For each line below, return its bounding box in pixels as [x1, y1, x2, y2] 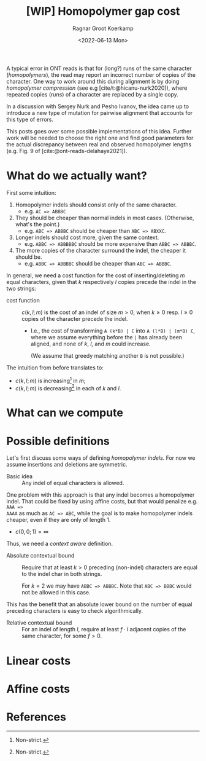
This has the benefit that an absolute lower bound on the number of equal [6, 601, 193, 608]
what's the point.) [15, 220, 60, 228]
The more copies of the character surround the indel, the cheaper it [15, 246, 186, 254]
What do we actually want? [6, 169, 147, 183]
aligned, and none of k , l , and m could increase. [30, 340, 151, 347]
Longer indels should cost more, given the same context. [15, 234, 159, 241]
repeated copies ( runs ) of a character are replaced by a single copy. [6, 90, 179, 98]
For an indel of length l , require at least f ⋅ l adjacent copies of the [21, 626, 186, 633]
